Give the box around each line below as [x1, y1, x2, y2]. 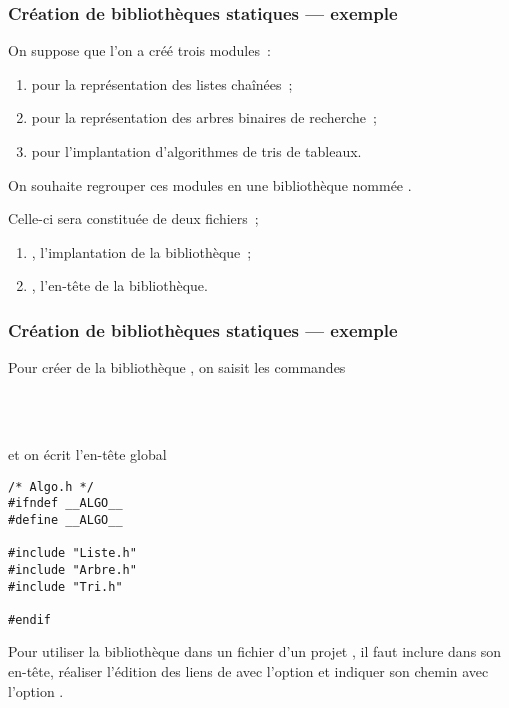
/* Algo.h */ [8, 479, 94, 494]
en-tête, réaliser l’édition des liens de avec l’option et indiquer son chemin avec [8, 661, 489, 682]
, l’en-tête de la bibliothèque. [31, 275, 208, 296]
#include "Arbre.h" [8, 562, 137, 577]
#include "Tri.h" [8, 579, 123, 594]
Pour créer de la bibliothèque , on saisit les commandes [8, 357, 346, 378]
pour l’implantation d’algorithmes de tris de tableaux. [31, 141, 362, 161]
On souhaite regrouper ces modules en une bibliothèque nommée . [8, 174, 412, 195]
